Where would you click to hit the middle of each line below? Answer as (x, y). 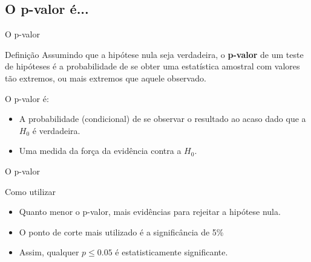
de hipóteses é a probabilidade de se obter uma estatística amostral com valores (152, 66)
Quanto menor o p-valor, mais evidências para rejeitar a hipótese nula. (150, 212)
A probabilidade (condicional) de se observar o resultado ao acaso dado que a (162, 119)
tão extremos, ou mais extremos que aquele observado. (106, 78)
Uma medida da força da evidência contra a (100, 151)
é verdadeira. (56, 130)
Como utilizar (31, 191)
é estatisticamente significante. (172, 252)
